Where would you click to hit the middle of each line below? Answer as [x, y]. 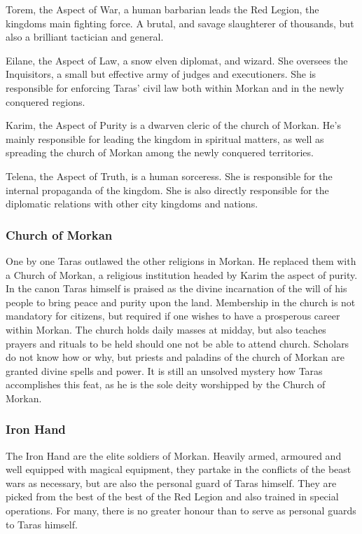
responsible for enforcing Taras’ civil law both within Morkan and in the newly [175, 87]
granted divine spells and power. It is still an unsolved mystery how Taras [164, 370]
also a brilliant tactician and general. [85, 37]
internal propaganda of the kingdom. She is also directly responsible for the [167, 190]
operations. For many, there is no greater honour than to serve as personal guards [181, 511]
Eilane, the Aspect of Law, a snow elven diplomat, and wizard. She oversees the [177, 60]
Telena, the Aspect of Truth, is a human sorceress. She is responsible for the [169, 176]
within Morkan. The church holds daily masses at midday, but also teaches [166, 329]
